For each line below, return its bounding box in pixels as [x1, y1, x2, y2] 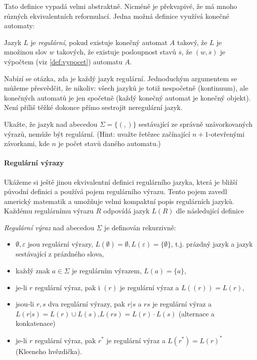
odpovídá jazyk [103, 206, 150, 216]
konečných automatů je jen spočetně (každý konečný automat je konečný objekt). [4, 92, 251, 103]
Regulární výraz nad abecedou [4, 222, 94, 232]
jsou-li [15, 299, 34, 309]
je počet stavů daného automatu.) [58, 138, 161, 149]
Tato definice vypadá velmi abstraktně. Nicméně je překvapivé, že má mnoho [4, 1, 237, 11]
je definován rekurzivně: [104, 222, 176, 232]
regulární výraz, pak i [35, 282, 100, 292]
